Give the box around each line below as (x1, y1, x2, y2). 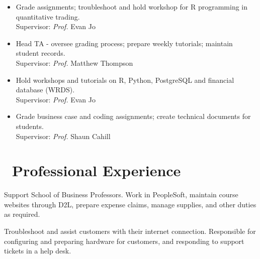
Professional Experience (12, 160, 181, 181)
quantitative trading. (16, 11, 80, 22)
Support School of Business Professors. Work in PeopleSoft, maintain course (4, 189, 238, 200)
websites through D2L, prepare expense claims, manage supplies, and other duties (4, 199, 256, 209)
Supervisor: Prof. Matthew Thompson (16, 57, 133, 68)
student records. (16, 48, 65, 58)
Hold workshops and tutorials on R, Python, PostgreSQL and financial (16, 74, 234, 85)
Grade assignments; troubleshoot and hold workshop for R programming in (16, 2, 248, 12)
